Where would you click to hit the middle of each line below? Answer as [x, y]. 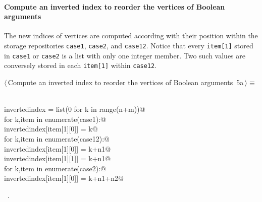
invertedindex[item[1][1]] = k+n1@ [58, 158]
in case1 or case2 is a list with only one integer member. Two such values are [125, 55]
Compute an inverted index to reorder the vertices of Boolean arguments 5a [126, 82]
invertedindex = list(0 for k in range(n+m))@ [75, 109]
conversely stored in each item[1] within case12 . [81, 65]
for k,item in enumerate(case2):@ [55, 168]
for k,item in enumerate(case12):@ [57, 138]
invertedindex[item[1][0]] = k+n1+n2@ [64, 178]
